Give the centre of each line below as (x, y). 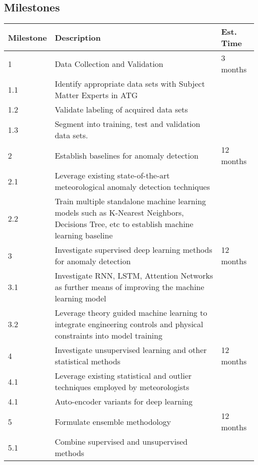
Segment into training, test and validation (128, 124)
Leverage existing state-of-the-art (112, 175)
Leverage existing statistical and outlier (123, 376)
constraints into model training (109, 336)
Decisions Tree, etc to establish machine (124, 224)
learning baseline (84, 235)
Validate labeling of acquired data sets (121, 110)
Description (78, 37)
